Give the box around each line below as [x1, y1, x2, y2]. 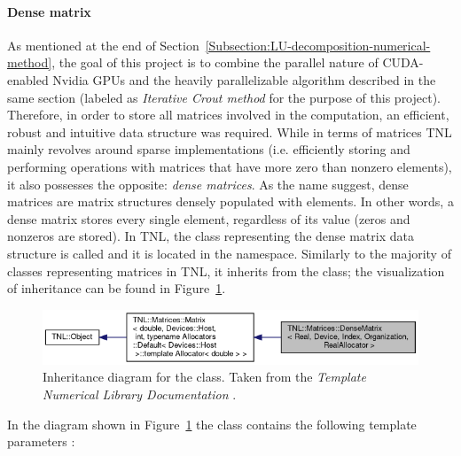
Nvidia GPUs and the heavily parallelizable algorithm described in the [52, 70, 436, 89]
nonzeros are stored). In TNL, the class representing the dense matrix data [7, 227, 414, 245]
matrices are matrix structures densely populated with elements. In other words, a [7, 192, 454, 211]
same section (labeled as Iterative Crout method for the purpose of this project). [7, 88, 441, 106]
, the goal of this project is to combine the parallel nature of [51, 53, 379, 72]
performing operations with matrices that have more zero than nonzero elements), [7, 157, 452, 175]
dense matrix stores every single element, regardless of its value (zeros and [7, 209, 410, 228]
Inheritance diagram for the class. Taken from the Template [43, 367, 366, 386]
